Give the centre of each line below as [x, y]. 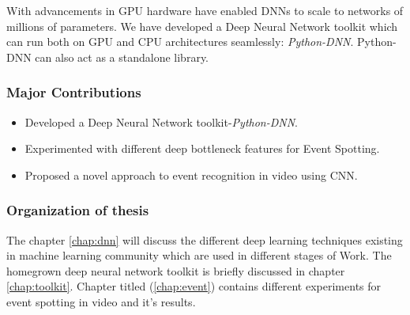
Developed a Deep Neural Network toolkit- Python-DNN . [162, 121]
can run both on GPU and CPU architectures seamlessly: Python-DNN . [180, 42]
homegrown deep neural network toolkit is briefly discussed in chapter [176, 270]
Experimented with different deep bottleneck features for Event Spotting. [202, 148]
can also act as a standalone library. [122, 57]
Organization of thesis [78, 210]
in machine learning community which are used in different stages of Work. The [199, 255]
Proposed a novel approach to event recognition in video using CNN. [191, 175]
